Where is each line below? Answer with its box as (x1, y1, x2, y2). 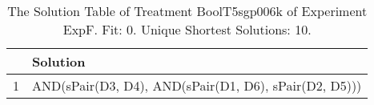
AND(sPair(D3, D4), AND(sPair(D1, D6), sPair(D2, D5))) (32, 76, 362, 95)
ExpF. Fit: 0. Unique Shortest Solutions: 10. (62, 20, 312, 38)
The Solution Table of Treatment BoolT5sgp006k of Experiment (7, 2, 368, 20)
